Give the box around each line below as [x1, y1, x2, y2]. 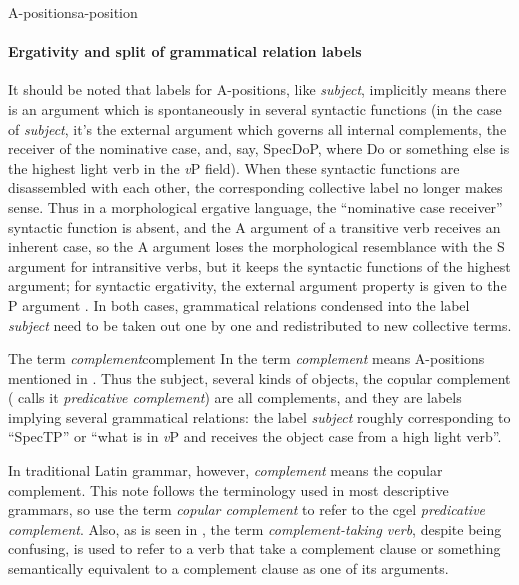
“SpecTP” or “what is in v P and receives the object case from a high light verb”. [8, 426, 502, 447]
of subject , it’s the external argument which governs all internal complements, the [8, 118, 507, 139]
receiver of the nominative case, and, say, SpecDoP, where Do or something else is [8, 138, 510, 159]
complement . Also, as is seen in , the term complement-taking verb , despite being [8, 518, 502, 539]
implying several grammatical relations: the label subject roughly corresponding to [8, 406, 511, 427]
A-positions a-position [8, 2, 138, 22]
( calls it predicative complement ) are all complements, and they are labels [8, 387, 462, 408]
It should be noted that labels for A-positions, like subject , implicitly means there [8, 79, 507, 100]
